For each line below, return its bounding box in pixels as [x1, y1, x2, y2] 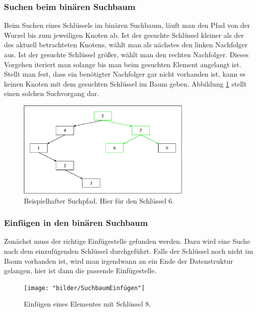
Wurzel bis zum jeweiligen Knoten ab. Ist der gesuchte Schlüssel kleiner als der [4, 29, 244, 40]
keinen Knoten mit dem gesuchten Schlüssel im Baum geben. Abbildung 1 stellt [4, 78, 247, 89]
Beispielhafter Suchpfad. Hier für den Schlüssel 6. [24, 195, 174, 206]
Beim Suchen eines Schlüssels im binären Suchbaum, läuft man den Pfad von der [4, 20, 251, 30]
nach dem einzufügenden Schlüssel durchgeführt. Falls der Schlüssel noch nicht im [4, 245, 253, 256]
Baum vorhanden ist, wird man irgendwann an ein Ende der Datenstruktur [4, 255, 233, 266]
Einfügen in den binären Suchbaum [4, 216, 148, 229]
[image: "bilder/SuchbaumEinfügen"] [24, 284, 145, 292]
